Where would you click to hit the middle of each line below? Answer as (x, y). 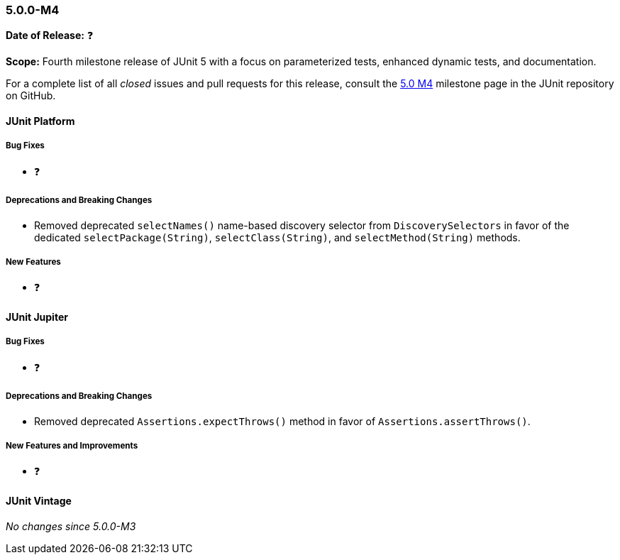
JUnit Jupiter (37, 317)
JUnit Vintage (39, 500)
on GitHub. (31, 96)
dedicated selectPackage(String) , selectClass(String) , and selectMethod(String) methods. (277, 237)
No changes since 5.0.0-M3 (71, 526)
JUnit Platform (40, 121)
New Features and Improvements (72, 445)
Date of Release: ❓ (50, 35)
